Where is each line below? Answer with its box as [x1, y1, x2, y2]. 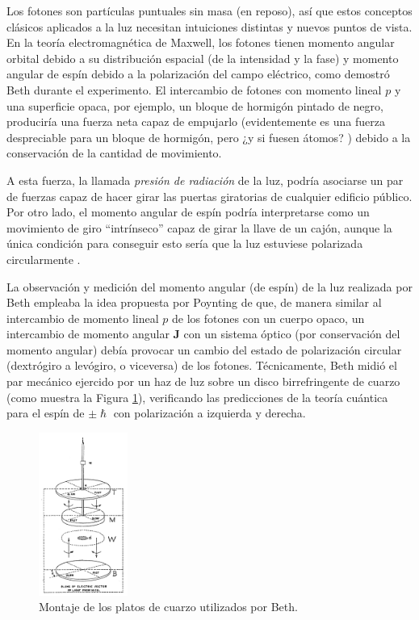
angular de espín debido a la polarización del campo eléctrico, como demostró [6, 65, 390, 82]
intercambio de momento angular [6, 325, 170, 342]
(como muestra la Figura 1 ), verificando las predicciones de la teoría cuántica [6, 388, 388, 405]
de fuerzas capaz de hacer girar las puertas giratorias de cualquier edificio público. [6, 187, 413, 204]
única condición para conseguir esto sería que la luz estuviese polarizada [6, 235, 363, 252]
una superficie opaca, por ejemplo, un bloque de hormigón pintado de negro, [6, 97, 383, 114]
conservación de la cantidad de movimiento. [6, 145, 222, 161]
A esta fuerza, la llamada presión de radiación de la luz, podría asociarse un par [6, 171, 404, 188]
